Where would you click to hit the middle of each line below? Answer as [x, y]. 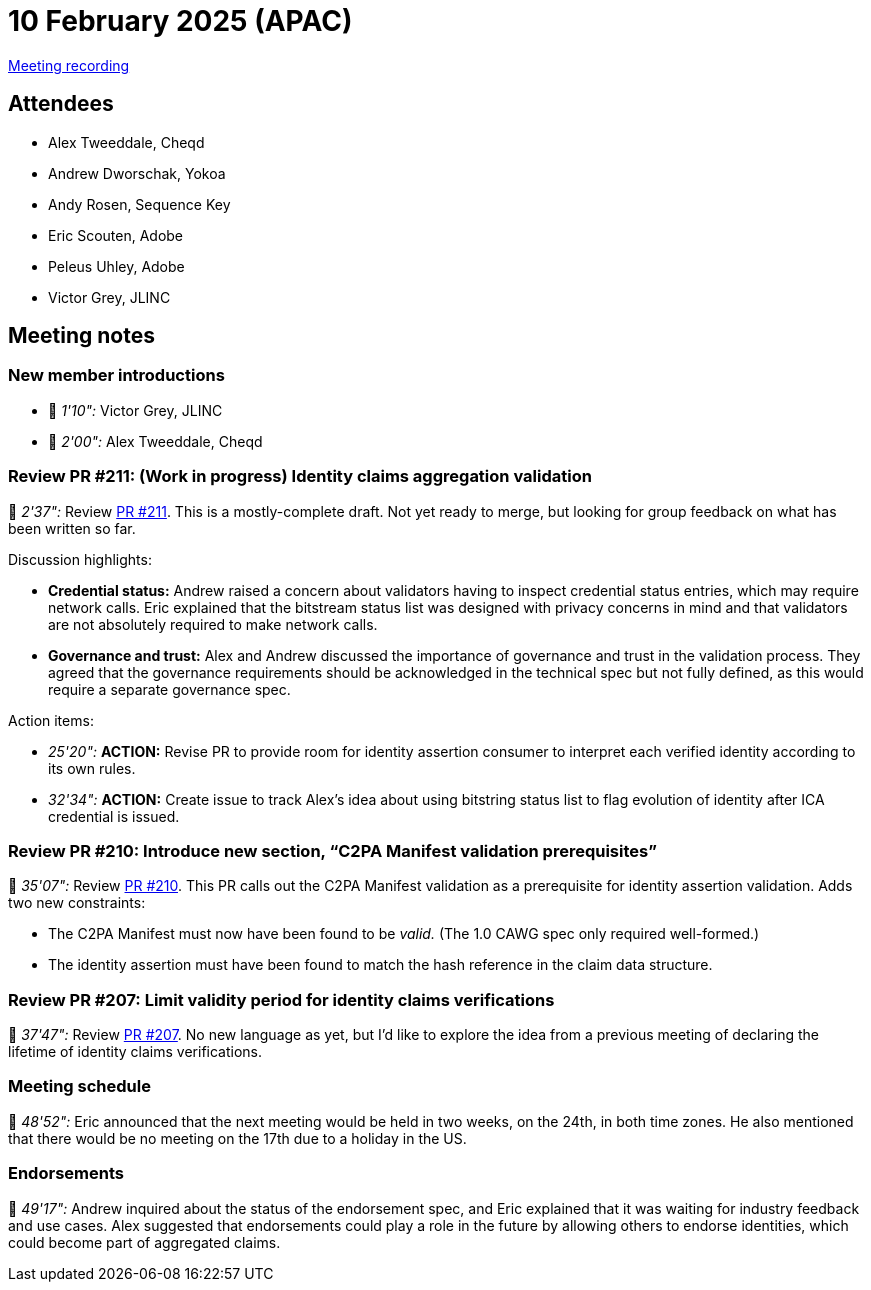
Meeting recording [69, 65]
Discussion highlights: [80, 559]
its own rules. [92, 768]
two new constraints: [77, 903]
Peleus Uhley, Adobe [116, 266]
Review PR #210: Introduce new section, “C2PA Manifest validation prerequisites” [332, 850]
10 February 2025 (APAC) [180, 21]
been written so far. [72, 528]
